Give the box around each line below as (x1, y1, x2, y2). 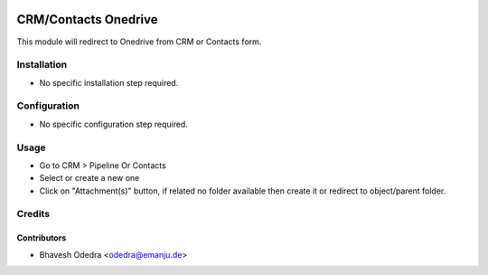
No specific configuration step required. (39, 119, 189, 129)
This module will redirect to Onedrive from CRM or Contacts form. (16, 36, 262, 47)
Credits (16, 208, 50, 221)
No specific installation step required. (39, 77, 179, 88)
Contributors (16, 232, 67, 243)
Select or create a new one (39, 173, 140, 184)
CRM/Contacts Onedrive (16, 12, 158, 27)
